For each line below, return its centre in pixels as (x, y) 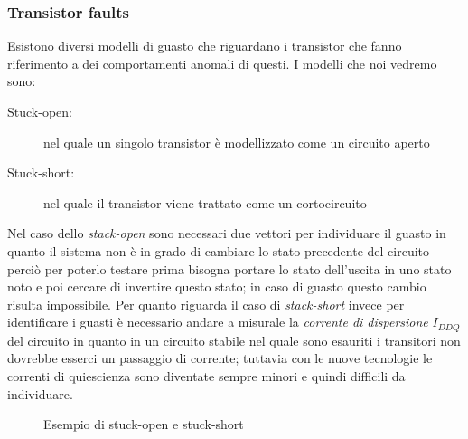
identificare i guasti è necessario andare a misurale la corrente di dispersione (218, 322)
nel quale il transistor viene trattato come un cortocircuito (205, 202)
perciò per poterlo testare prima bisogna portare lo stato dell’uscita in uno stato (229, 268)
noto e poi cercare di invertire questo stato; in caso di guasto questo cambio (217, 286)
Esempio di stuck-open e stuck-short (144, 424)
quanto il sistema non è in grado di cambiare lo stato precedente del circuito (219, 250)
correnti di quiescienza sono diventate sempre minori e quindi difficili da (206, 375)
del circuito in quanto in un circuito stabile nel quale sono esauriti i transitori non (234, 340)
